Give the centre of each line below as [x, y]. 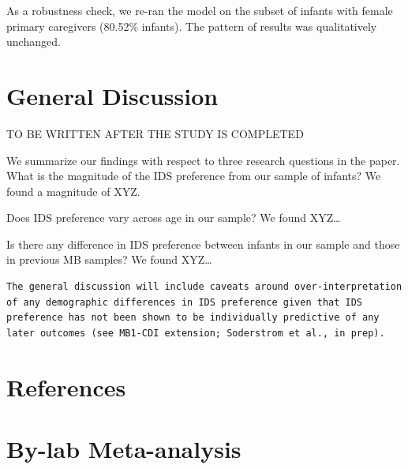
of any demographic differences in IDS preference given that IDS [185, 302]
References [66, 386]
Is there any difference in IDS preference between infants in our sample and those [203, 244]
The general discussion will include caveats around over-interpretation [204, 287]
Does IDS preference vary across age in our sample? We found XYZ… [174, 218]
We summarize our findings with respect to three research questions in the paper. [203, 160]
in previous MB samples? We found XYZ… [109, 259]
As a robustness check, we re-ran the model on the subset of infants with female [200, 10]
